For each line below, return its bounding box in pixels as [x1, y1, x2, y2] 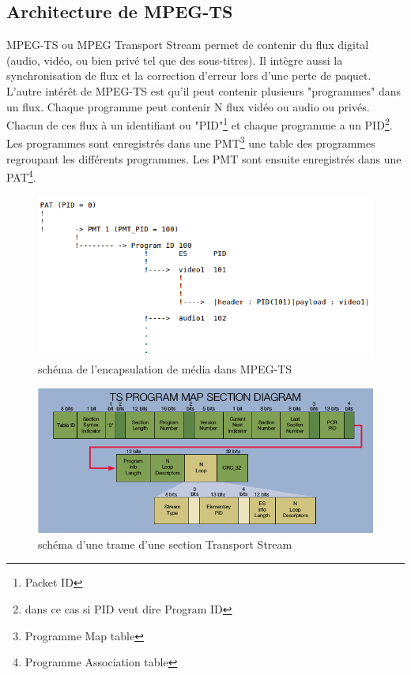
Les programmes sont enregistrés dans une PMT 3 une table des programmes [6, 133, 375, 152]
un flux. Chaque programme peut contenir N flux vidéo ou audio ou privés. [6, 98, 370, 114]
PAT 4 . [6, 167, 36, 185]
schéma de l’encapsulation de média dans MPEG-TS [38, 360, 292, 377]
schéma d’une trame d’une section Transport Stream [38, 535, 292, 552]
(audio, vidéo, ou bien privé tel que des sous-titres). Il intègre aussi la [6, 51, 343, 68]
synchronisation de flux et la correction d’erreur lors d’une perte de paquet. [6, 67, 371, 84]
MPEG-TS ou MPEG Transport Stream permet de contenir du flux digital [6, 36, 369, 53]
